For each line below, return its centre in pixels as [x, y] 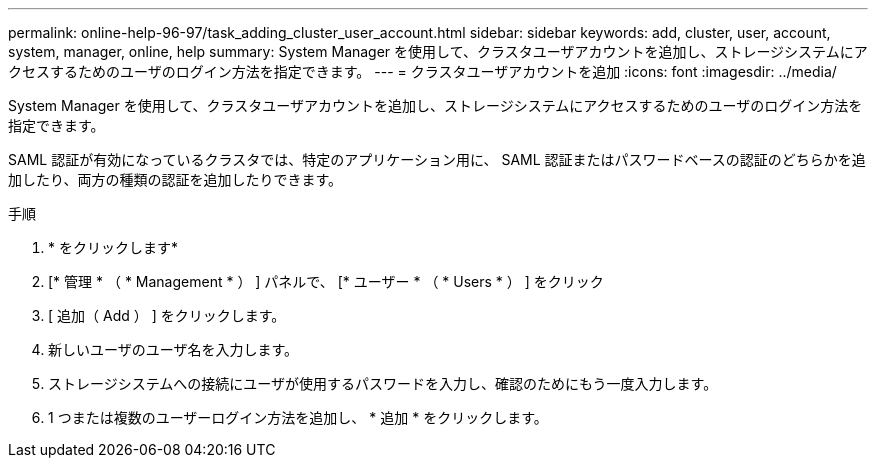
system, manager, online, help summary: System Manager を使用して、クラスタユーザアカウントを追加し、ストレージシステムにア [438, 51]
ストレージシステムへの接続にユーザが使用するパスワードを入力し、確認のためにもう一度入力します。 [383, 383]
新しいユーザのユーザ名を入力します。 [173, 349]
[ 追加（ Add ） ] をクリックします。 [167, 315]
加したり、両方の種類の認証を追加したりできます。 [175, 179]
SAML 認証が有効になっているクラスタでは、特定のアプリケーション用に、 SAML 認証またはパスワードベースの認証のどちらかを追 [437, 159]
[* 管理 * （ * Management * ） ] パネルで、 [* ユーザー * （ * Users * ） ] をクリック [326, 281]
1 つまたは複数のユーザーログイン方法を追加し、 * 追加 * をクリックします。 [298, 417]
